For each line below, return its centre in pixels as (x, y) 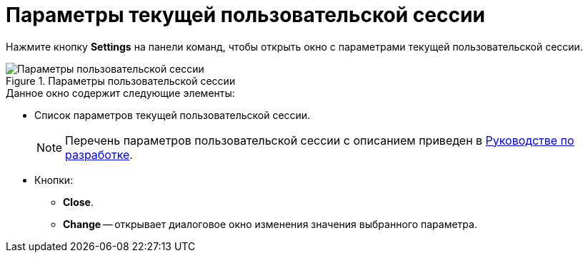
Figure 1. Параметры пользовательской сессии (121, 81)
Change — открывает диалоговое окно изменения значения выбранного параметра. (270, 224)
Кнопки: (54, 180)
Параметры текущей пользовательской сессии (245, 15)
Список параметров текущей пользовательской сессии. (173, 115)
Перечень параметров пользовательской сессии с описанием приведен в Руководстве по (320, 140)
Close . (78, 202)
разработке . (99, 154)
